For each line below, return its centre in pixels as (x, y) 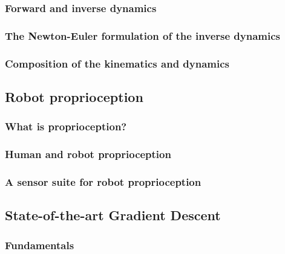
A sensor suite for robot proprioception (103, 181)
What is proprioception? (66, 126)
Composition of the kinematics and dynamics (117, 63)
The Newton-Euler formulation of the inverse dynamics (142, 35)
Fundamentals (40, 245)
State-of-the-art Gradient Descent (113, 215)
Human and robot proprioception (88, 154)
